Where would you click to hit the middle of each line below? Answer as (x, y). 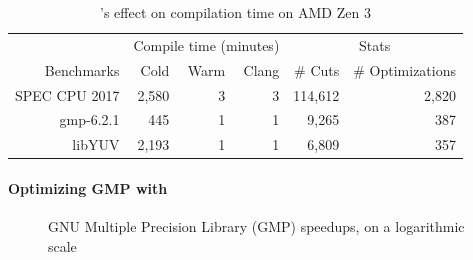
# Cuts (317, 69)
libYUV (96, 144)
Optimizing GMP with (88, 187)
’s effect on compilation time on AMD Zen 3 (235, 12)
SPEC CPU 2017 (67, 94)
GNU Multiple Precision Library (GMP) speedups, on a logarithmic (256, 226)
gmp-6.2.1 (89, 119)
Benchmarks (82, 69)
